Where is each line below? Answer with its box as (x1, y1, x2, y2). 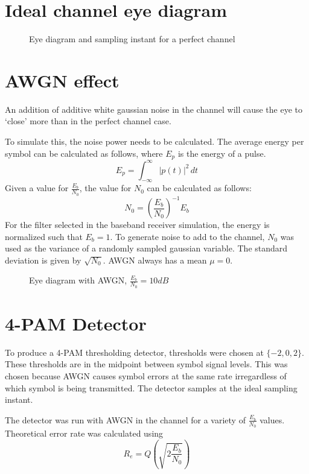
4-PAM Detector (5, 311, 147, 335)
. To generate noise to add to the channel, (110, 230, 265, 242)
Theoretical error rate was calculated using (5, 427, 164, 440)
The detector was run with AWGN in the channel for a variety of (5, 413, 246, 426)
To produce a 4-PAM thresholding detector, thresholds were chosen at (5, 346, 264, 358)
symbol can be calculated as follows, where (5, 147, 163, 159)
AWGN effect (5, 68, 119, 92)
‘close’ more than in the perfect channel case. (5, 115, 171, 127)
